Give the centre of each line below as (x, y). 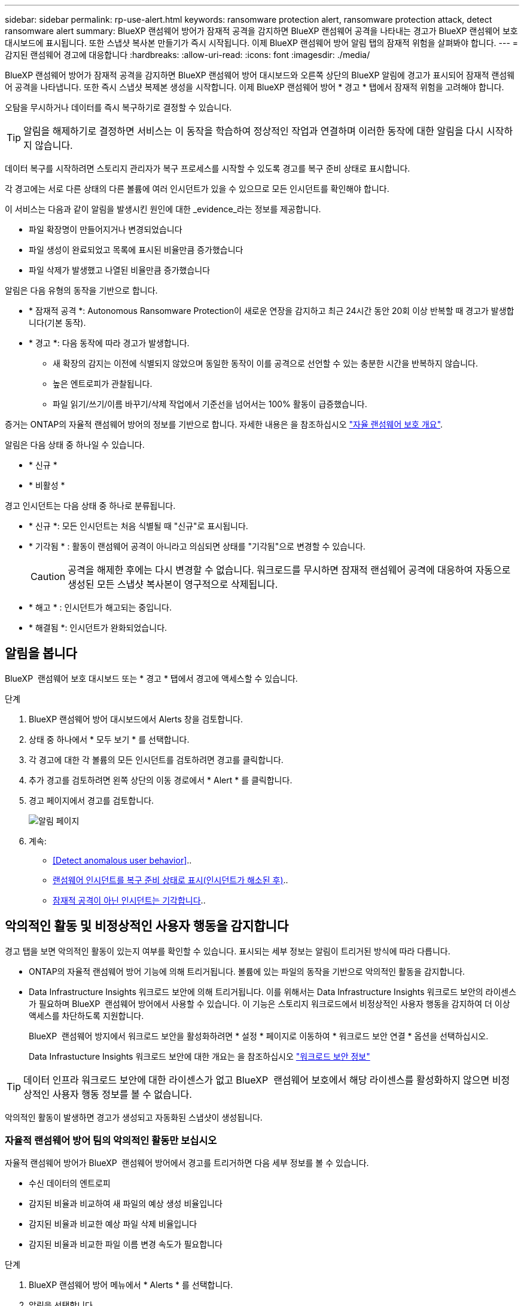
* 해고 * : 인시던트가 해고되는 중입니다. (100, 607)
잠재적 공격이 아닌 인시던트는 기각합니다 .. (129, 900)
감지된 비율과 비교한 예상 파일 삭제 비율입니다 (113, 1224)
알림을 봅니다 (41, 654)
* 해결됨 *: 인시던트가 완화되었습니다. (98, 628)
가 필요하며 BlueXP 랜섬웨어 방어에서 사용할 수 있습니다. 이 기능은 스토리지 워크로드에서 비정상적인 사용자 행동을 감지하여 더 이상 (269, 1003)
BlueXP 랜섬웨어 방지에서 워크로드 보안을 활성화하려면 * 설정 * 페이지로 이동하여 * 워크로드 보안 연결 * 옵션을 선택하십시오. (259, 1036)
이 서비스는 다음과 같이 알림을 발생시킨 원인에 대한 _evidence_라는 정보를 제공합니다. (163, 209)
